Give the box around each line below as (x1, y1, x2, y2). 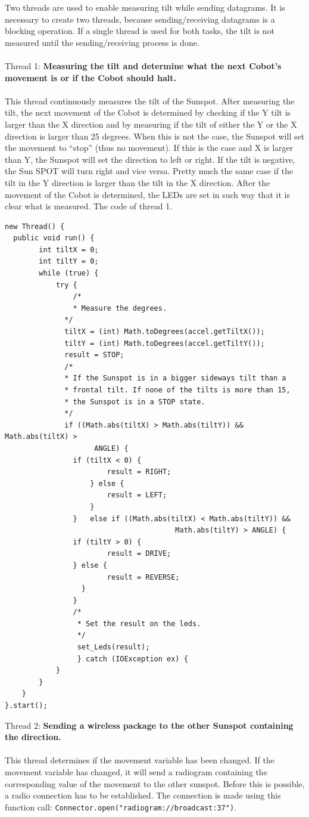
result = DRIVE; (107, 549, 171, 558)
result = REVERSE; (107, 572, 180, 581)
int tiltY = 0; (39, 257, 99, 266)
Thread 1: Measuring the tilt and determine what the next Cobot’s (5, 59, 282, 72)
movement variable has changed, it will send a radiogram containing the (5, 766, 267, 778)
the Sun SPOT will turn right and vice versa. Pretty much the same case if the (5, 165, 294, 177)
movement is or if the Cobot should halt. (5, 71, 177, 83)
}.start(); (5, 701, 48, 710)
